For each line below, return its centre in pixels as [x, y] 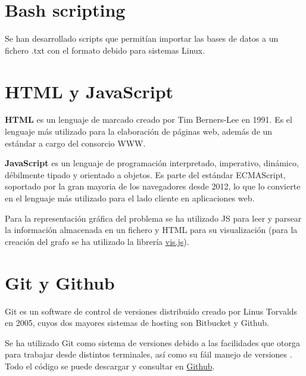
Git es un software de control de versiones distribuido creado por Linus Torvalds [151, 311]
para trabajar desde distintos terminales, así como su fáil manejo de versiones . [149, 354]
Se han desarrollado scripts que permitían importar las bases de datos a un [142, 38]
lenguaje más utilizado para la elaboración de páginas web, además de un [139, 131]
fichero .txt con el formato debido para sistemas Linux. [105, 50]
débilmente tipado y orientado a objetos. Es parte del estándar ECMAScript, [145, 174]
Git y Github [60, 282]
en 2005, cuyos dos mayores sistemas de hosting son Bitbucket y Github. [137, 323]
